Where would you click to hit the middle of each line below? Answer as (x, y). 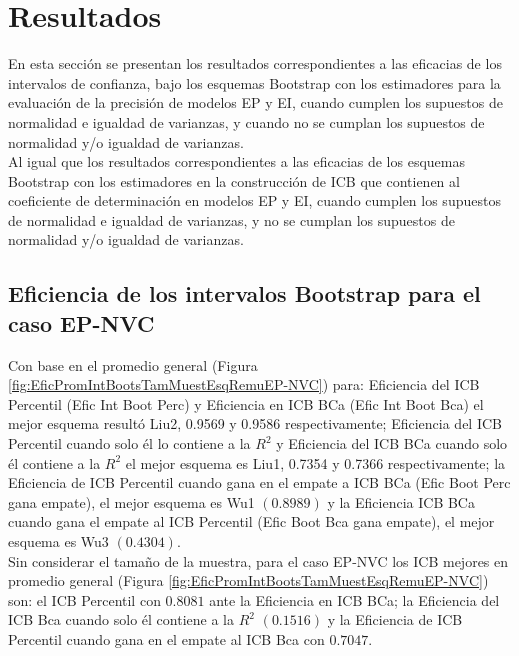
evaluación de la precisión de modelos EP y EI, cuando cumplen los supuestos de (255, 102)
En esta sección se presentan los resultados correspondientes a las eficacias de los (255, 63)
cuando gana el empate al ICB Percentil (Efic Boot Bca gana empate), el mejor (251, 521)
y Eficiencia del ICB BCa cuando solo (392, 443)
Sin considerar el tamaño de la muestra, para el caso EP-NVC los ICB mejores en (258, 560)
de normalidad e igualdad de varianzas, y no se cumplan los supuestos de (231, 219)
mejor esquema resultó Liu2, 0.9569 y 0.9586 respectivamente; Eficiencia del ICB (255, 423)
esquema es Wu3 (58, 541)
